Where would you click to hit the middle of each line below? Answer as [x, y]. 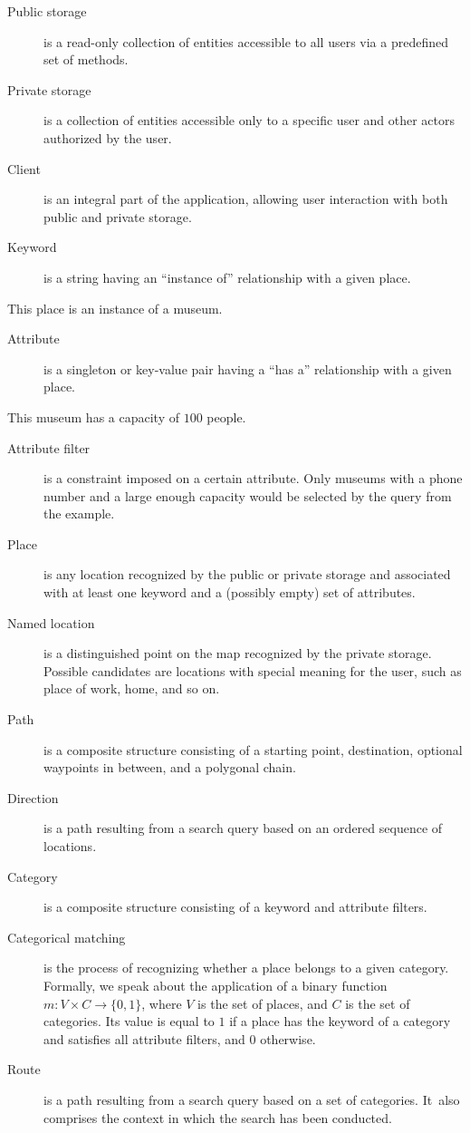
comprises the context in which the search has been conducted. [218, 1117]
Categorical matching [67, 937]
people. [226, 416]
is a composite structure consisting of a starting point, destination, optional [253, 749]
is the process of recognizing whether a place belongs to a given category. [246, 968]
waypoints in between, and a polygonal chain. [170, 767]
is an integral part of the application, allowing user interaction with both [246, 199]
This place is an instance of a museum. [115, 308]
